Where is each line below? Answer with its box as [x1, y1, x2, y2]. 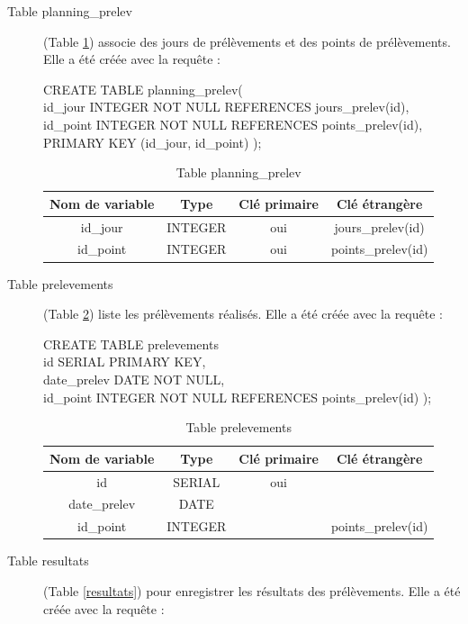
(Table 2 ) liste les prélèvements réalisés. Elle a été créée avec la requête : [43, 304, 443, 323]
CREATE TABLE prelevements [43, 334, 219, 353]
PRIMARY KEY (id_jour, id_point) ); [43, 132, 262, 151]
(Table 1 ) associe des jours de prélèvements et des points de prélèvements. [43, 32, 451, 50]
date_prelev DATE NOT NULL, [43, 369, 225, 388]
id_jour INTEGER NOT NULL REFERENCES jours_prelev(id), [43, 97, 409, 116]
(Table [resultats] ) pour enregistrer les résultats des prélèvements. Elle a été [43, 581, 461, 600]
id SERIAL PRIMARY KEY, [43, 352, 206, 371]
